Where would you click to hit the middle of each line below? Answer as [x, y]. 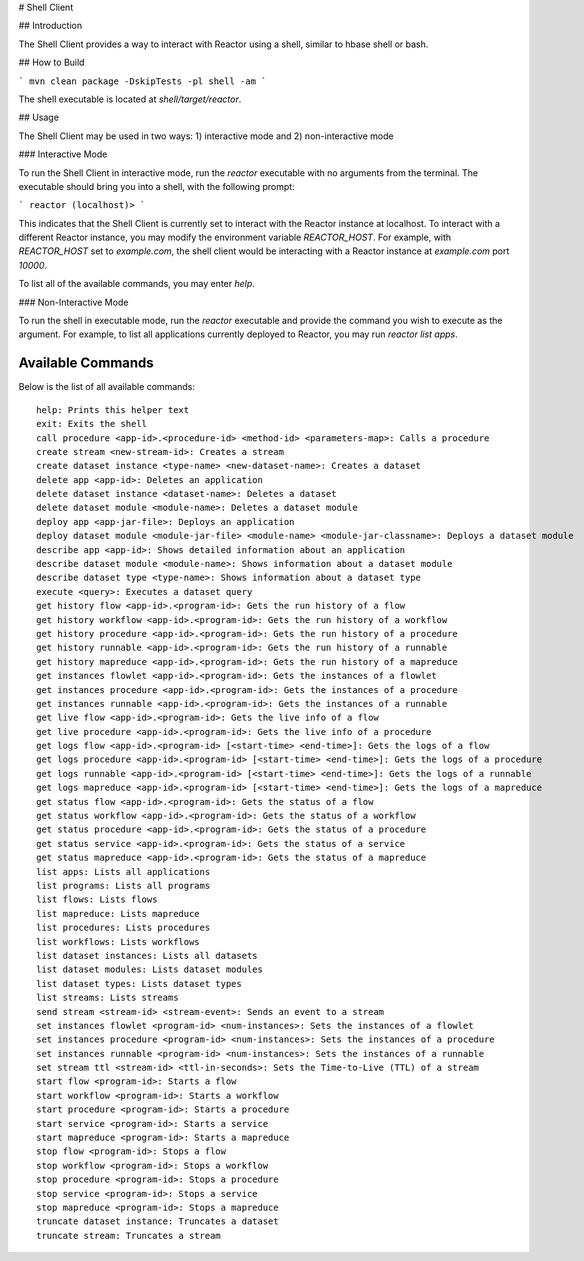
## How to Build [51, 62]
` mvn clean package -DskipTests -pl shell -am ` [142, 81]
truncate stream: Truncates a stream [129, 1235]
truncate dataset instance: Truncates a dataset [157, 1221]
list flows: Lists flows [97, 899]
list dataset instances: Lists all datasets [147, 955]
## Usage [39, 117]
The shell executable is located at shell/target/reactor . [130, 99]
